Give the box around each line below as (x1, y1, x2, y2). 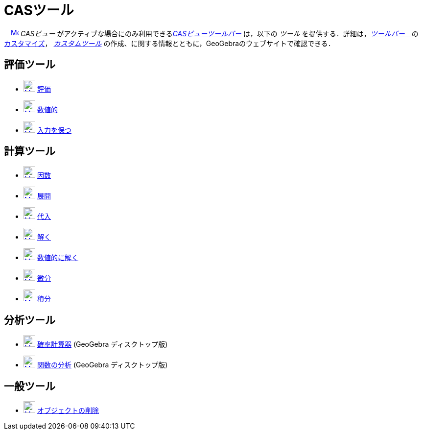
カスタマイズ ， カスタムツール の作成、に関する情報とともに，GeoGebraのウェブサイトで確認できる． (4, 39, 335, 48)
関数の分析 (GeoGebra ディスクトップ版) (37, 361, 168, 369)
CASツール (4, 2, 74, 19)
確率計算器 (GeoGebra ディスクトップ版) (37, 340, 168, 349)
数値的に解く (37, 253, 78, 262)
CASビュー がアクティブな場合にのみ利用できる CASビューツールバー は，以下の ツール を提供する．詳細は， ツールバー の (20, 29, 419, 38)
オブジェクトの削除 (37, 406, 99, 415)
